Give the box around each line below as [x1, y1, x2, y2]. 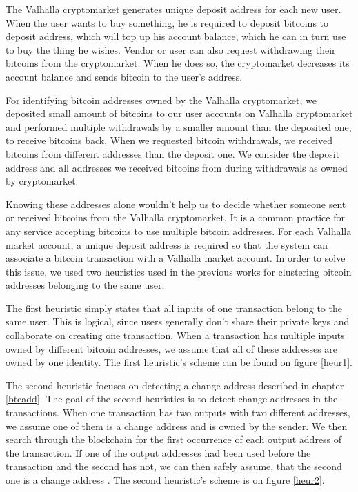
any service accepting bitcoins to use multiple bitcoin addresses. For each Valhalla [6, 223, 352, 238]
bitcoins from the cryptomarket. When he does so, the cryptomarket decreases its [6, 56, 350, 70]
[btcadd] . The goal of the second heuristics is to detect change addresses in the [6, 391, 338, 406]
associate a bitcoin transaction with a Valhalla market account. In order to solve [6, 251, 346, 265]
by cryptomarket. [6, 174, 79, 188]
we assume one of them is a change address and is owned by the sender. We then [6, 418, 348, 433]
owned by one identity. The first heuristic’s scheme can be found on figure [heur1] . [6, 355, 352, 369]
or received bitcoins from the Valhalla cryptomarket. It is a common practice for [6, 210, 345, 225]
